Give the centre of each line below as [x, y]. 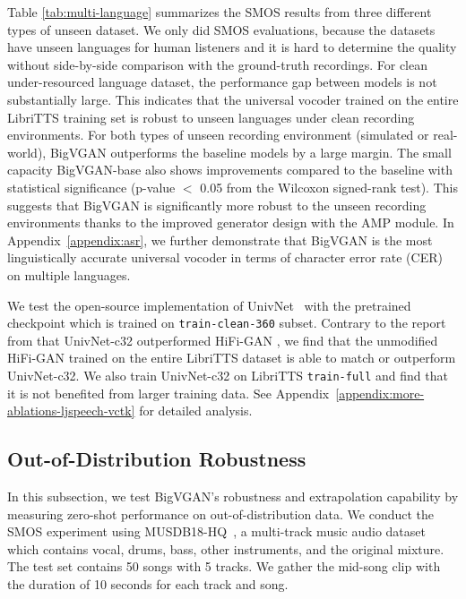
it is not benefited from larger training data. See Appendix [168, 393]
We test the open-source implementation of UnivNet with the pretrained [209, 305]
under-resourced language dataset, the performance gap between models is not [222, 82]
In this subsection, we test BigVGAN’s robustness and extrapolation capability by [233, 496]
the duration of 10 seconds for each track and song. [148, 583]
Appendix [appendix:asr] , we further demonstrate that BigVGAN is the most [220, 240]
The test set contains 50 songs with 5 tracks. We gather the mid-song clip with [224, 566]
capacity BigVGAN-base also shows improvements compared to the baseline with [230, 170]
